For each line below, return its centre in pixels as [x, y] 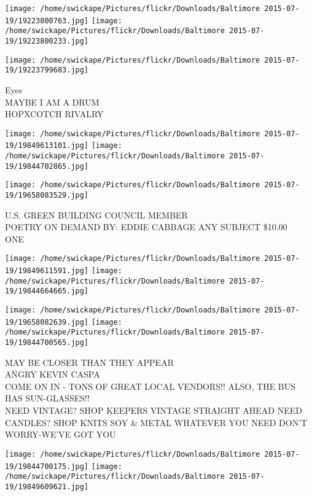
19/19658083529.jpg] [47, 195]
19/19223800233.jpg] [47, 41]
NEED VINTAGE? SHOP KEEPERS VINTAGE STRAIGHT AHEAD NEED [154, 410]
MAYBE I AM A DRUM [52, 102]
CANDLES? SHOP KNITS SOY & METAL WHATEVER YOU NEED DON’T [156, 422]
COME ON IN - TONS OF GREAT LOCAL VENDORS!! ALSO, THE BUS [150, 386]
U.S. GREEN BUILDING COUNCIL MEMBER [96, 215]
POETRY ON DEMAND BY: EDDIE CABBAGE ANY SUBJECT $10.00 [146, 227]
